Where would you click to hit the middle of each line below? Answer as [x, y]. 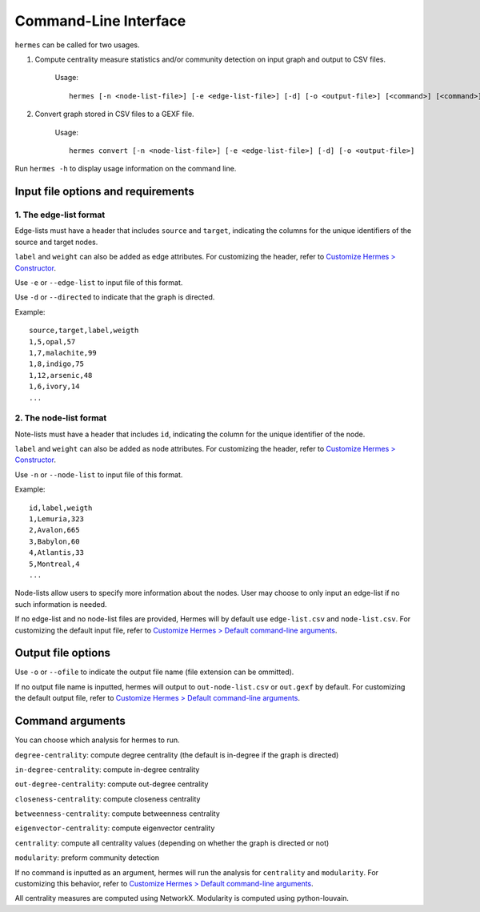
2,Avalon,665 [54, 530]
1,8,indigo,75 [56, 364]
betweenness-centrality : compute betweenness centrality [117, 814]
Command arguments [70, 721]
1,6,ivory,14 [54, 387]
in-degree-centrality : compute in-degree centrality [107, 769]
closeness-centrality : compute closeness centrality [108, 799]
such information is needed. [61, 604]
